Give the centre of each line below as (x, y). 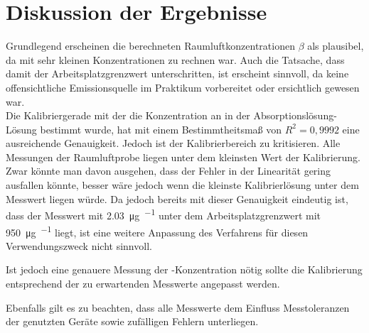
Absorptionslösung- (295, 115)
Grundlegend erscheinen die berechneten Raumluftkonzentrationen (150, 46)
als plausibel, (336, 46)
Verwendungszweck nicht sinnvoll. (79, 245)
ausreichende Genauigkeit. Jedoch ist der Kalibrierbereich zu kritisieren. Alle (173, 143)
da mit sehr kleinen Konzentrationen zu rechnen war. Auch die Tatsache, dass (175, 59)
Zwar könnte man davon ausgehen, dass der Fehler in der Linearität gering (169, 171)
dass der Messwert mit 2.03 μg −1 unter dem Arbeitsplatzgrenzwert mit (163, 214)
